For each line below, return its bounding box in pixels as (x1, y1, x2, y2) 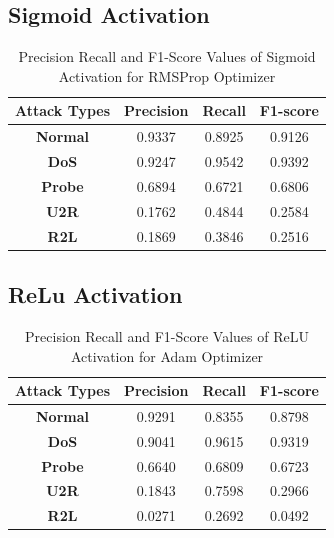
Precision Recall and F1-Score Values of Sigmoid (18, 46, 316, 67)
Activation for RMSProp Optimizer (58, 65, 276, 86)
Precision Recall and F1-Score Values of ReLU (25, 325, 309, 346)
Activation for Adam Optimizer (70, 345, 264, 366)
